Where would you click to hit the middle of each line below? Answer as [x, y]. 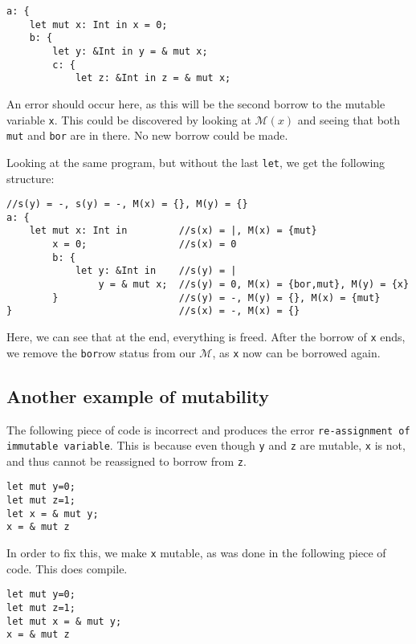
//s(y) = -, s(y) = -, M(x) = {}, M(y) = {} [127, 204]
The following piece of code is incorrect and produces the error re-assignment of [208, 429]
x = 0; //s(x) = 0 [145, 245]
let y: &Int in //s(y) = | [156, 271]
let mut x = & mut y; [64, 621]
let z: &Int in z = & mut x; [153, 78]
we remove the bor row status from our [101, 352]
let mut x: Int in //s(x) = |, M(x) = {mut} [173, 231]
